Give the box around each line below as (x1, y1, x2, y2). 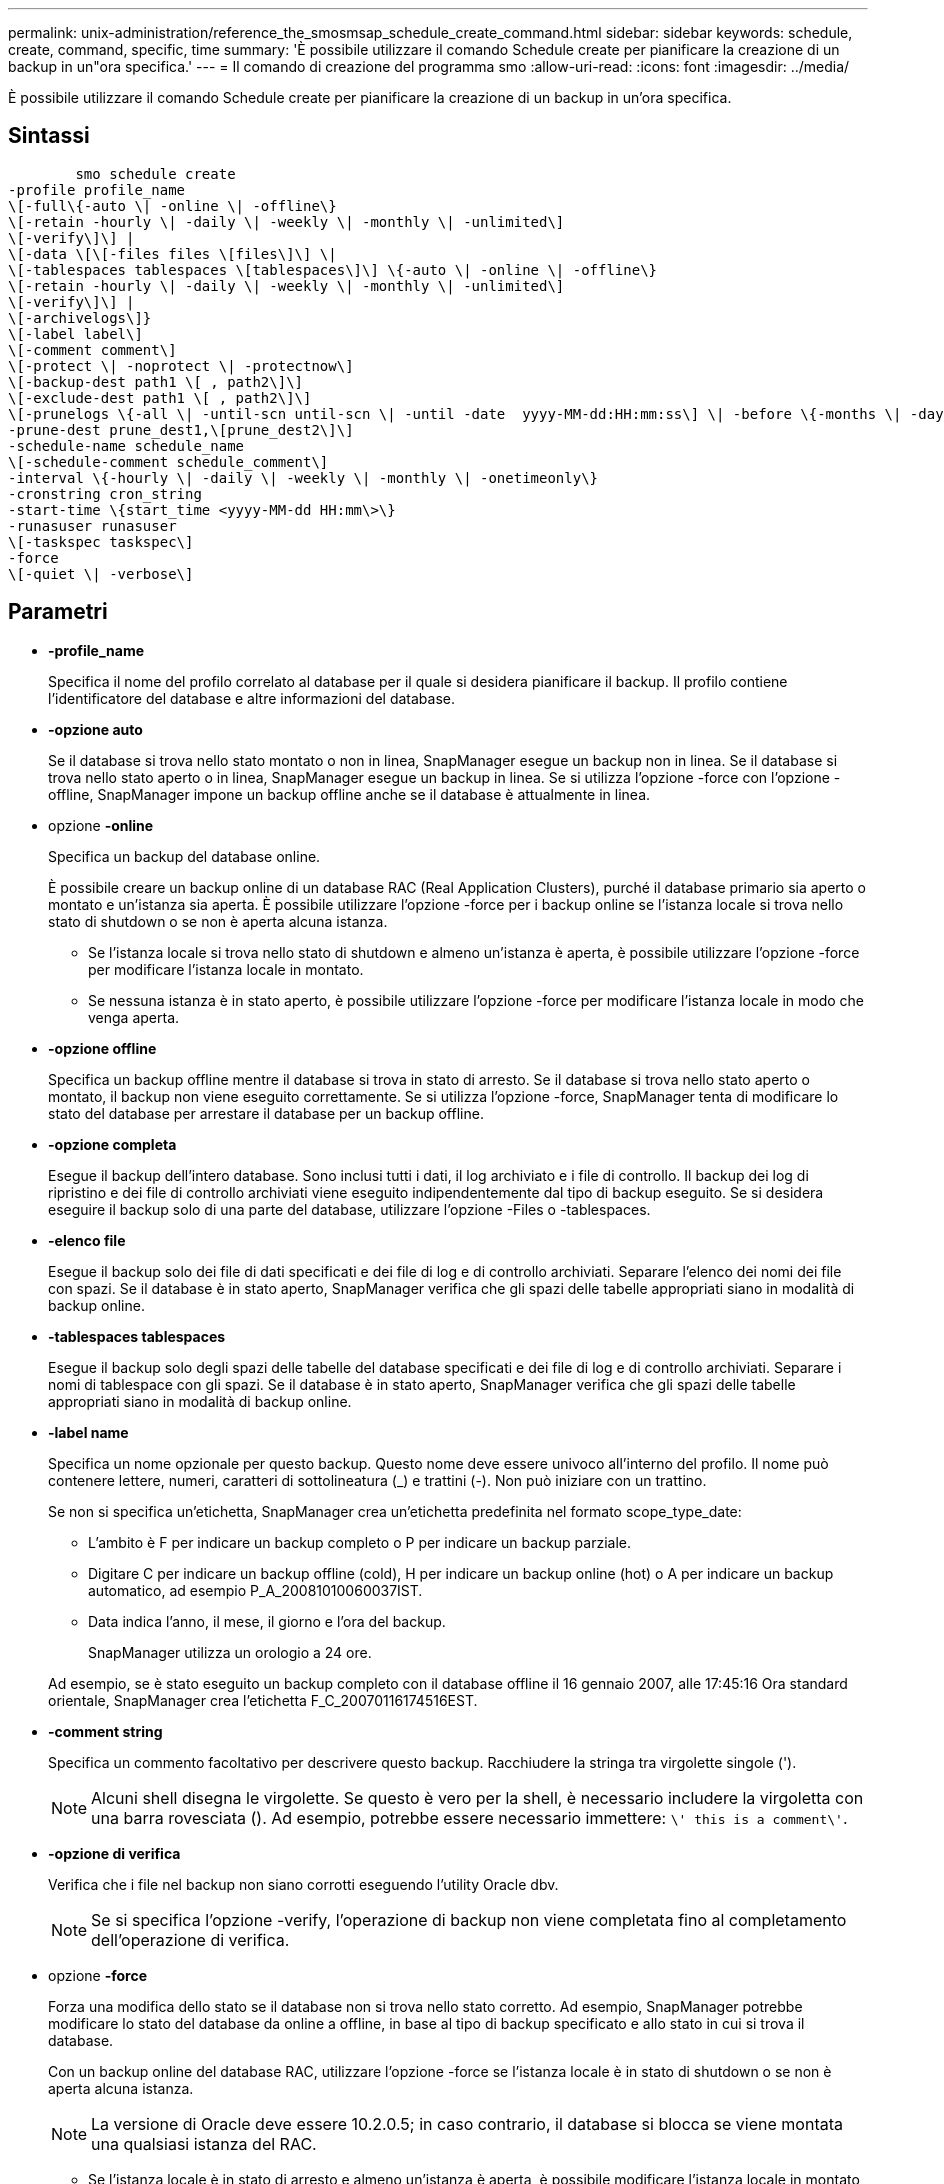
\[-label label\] (8, 325, 143, 342)
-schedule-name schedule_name (8, 437, 245, 454)
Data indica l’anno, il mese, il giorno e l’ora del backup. (88, 1612, 446, 1630)
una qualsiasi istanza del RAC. (91, 2133, 317, 2154)
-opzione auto (48, 720, 143, 738)
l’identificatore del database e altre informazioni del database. (48, 689, 456, 707)
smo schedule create (75, 165, 236, 182)
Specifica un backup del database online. (48, 847, 321, 865)
